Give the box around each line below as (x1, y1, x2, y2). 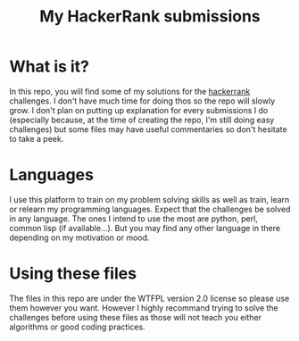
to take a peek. (9, 133, 64, 144)
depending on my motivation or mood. (9, 232, 150, 243)
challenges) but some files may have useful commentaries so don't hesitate (9, 123, 287, 135)
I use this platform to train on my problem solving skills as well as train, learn (9, 194, 290, 204)
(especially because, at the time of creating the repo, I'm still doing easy (9, 114, 275, 125)
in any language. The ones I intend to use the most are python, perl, (9, 212, 259, 224)
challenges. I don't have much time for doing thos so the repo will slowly (9, 96, 275, 106)
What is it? (9, 56, 90, 77)
